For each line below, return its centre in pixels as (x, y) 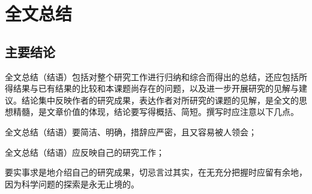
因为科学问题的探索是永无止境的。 (72, 184)
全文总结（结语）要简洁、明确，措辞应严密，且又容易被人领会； (131, 131)
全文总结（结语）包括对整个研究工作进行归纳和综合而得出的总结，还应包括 (152, 76)
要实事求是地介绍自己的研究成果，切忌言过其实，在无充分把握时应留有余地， (156, 172)
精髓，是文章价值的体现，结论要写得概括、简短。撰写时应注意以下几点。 (156, 112)
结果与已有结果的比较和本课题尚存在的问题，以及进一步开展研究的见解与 (156, 88)
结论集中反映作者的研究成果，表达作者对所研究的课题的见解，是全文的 (160, 100)
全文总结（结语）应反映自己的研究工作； (85, 152)
